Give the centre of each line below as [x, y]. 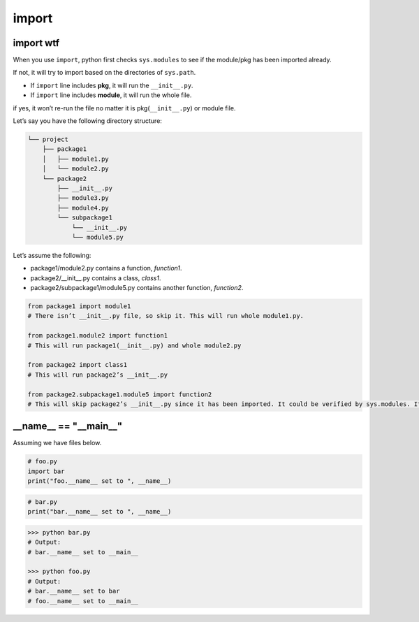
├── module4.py [83, 208]
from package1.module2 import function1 [97, 336]
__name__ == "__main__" [68, 426]
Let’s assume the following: [52, 255]
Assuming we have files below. [57, 443]
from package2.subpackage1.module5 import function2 [120, 394]
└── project [48, 139]
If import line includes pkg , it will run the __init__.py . [112, 85]
